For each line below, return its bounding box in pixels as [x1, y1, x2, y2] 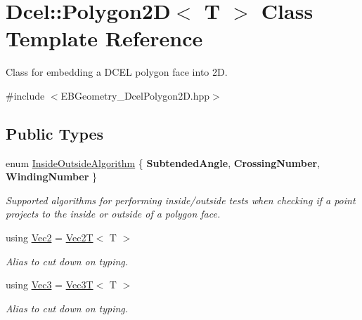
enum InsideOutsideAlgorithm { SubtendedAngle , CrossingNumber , [6, 155, 321, 170]
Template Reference [6, 24, 203, 53]
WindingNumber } [6, 169, 98, 184]
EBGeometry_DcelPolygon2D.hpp [60, 88, 210, 102]
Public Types [6, 122, 104, 144]
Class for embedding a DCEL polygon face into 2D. [6, 65, 228, 79]
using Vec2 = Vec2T [6, 230, 93, 245]
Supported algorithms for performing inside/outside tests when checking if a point [6, 192, 356, 207]
